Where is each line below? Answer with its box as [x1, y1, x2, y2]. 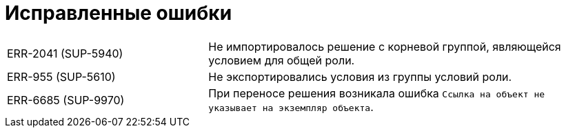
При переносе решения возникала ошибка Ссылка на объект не [208, 86, 545, 100]
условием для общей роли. [208, 53, 355, 67]
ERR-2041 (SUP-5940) [7, 46, 123, 60]
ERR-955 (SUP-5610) [7, 69, 116, 84]
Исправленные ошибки [5, 1, 232, 25]
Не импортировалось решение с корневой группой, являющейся [208, 39, 561, 53]
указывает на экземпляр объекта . [208, 99, 374, 114]
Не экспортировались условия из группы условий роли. [208, 69, 512, 84]
